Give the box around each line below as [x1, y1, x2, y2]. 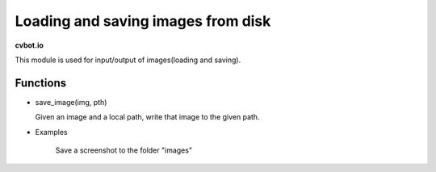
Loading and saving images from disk [15, 12, 271, 30]
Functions [15, 76, 67, 90]
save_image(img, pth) [35, 97, 107, 107]
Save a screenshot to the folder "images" [55, 145, 193, 155]
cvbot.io [15, 40, 44, 50]
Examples [35, 127, 68, 136]
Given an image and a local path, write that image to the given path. [35, 112, 260, 122]
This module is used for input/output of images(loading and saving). [15, 55, 241, 65]
